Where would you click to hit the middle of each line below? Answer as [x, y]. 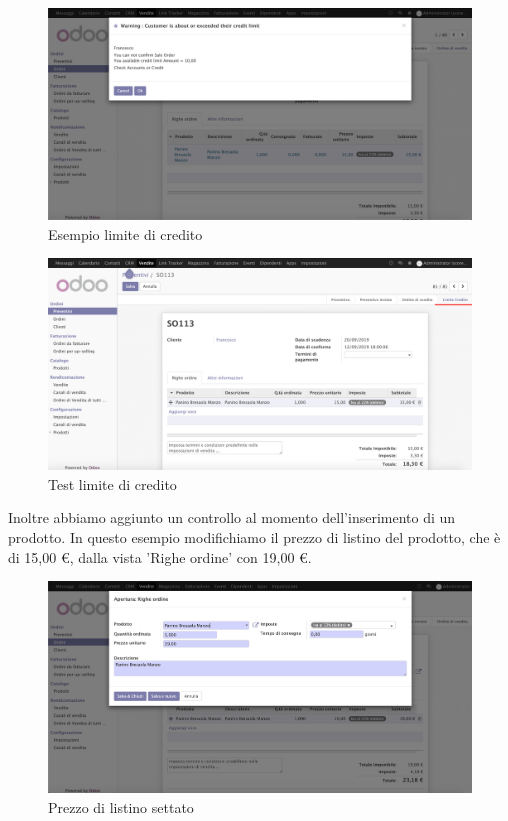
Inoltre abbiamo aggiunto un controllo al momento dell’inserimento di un [232, 517]
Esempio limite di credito [125, 233]
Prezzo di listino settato [121, 806]
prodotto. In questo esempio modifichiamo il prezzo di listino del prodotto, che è [254, 536]
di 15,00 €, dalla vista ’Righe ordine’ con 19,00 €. [160, 556]
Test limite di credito [112, 483]
